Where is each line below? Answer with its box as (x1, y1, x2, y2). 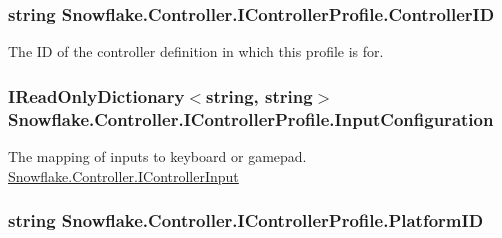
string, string (206, 83, 313, 108)
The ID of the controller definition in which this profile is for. (8, 41, 384, 62)
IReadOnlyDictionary (8, 83, 185, 108)
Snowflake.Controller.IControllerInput (8, 165, 239, 186)
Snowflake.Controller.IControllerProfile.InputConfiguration (8, 106, 494, 131)
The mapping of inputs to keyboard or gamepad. (8, 145, 307, 166)
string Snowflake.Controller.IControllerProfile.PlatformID (8, 208, 484, 233)
